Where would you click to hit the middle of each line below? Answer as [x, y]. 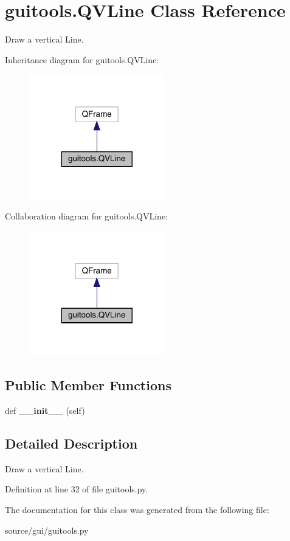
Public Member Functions [88, 385]
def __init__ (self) [45, 411]
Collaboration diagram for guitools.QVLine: [87, 216]
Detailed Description [71, 443]
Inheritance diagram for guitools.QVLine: [82, 59]
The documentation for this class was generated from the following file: [137, 510]
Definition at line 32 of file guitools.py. [77, 489]
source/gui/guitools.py [47, 530]
